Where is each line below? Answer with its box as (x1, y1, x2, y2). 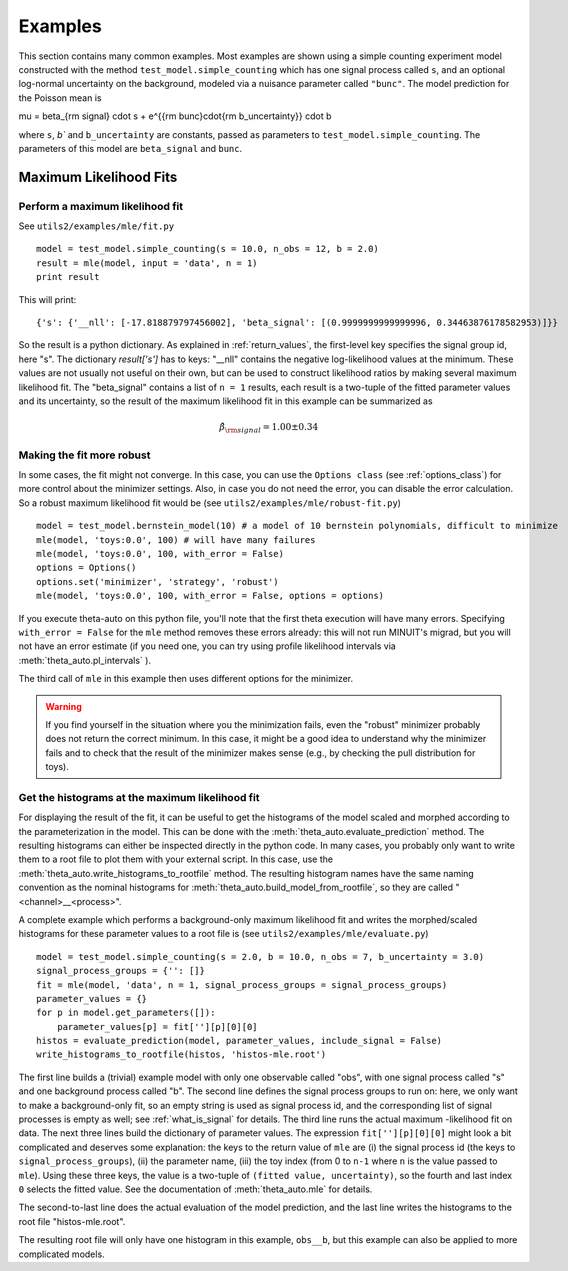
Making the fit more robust (18, 448, 151, 462)
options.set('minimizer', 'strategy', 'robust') (36, 576, 279, 587)
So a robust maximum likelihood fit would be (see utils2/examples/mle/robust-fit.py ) (18, 496, 402, 509)
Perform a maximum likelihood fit (18, 199, 184, 213)
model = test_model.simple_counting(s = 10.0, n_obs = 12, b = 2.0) (36, 243, 379, 255)
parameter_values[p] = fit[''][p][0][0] (56, 1021, 259, 1032)
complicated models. (18, 1248, 105, 1260)
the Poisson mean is (18, 91, 102, 104)
